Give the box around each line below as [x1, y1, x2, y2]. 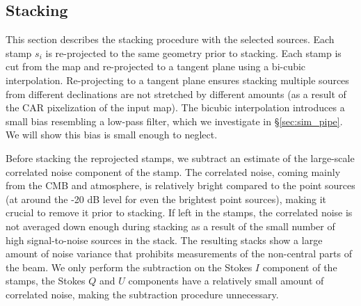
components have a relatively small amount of [128, 273, 324, 288]
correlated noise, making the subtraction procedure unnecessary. [6, 287, 279, 301]
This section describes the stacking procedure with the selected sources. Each [6, 32, 335, 47]
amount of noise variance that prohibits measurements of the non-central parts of [6, 246, 352, 261]
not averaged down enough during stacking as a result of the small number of [6, 218, 335, 233]
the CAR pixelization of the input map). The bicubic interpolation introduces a [6, 100, 345, 115]
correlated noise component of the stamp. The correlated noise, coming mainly [6, 164, 341, 179]
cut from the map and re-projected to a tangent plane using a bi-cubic [6, 59, 306, 74]
